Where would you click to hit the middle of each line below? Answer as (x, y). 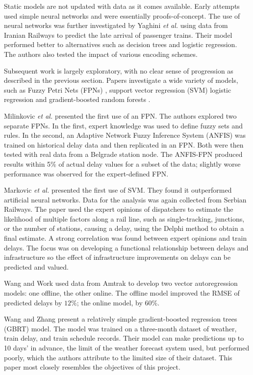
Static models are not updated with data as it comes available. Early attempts (122, 6)
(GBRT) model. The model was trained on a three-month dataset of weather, (120, 328)
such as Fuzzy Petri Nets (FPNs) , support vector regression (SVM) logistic (118, 89)
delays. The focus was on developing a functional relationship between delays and (126, 247)
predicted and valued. (36, 266)
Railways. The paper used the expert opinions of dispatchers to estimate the (119, 209)
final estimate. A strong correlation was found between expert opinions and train (126, 238)
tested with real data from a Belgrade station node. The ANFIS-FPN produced (123, 154)
